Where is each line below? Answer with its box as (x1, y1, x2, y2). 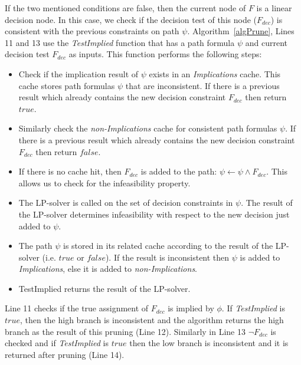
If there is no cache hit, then (18, 165, 122, 177)
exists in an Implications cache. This (149, 67, 281, 80)
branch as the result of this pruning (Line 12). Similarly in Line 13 (5, 325, 246, 337)
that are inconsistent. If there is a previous (125, 79, 280, 91)
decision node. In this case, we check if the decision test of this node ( (5, 13, 257, 25)
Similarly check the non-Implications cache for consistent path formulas (18, 122, 277, 134)
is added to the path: (140, 165, 217, 177)
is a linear (256, 2, 292, 14)
